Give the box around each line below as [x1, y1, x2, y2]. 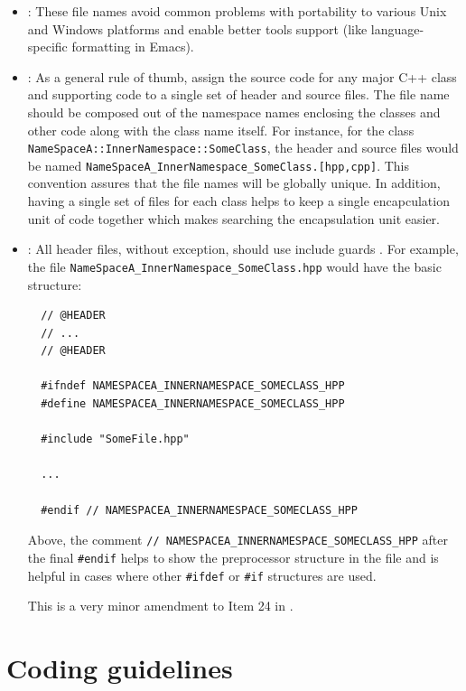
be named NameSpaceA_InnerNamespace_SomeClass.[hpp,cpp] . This [27, 155, 409, 174]
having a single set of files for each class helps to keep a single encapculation [27, 191, 450, 210]
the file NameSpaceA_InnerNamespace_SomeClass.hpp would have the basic [27, 257, 442, 275]
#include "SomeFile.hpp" [41, 433, 190, 446]
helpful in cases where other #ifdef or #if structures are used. [27, 565, 377, 584]
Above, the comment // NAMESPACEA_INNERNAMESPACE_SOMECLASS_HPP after [27, 530, 448, 549]
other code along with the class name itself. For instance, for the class [27, 120, 415, 139]
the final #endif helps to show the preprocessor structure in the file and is [27, 547, 439, 566]
